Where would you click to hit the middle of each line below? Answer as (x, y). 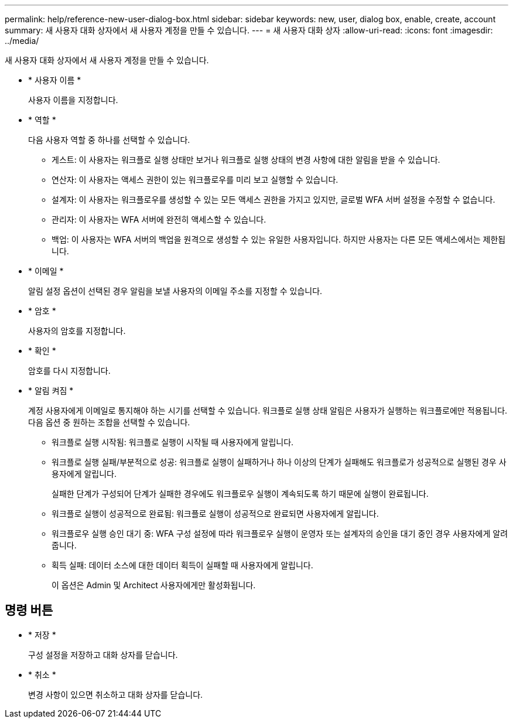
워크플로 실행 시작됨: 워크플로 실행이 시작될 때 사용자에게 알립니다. (173, 442)
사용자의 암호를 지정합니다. (77, 331)
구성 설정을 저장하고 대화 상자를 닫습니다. (103, 654)
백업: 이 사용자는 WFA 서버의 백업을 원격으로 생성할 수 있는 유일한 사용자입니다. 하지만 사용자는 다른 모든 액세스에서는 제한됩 (279, 239)
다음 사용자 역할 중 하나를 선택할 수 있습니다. (109, 140)
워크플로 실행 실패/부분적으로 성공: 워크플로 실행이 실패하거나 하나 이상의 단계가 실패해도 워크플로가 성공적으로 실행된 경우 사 (279, 462)
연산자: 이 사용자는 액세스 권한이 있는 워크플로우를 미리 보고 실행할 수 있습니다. (195, 180)
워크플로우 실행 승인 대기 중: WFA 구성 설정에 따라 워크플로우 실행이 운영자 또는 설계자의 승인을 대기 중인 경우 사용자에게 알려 (280, 533)
